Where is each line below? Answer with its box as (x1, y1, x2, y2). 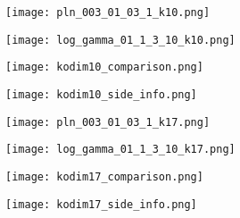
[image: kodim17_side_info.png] (5, 197, 197, 211)
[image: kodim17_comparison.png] (5, 170, 203, 183)
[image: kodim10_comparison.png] (5, 61, 203, 74)
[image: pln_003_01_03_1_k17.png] (5, 115, 211, 129)
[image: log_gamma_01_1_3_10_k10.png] (5, 33, 236, 46)
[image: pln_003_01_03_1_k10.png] (5, 6, 211, 19)
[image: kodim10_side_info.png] (5, 88, 197, 101)
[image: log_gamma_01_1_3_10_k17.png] (5, 143, 236, 156)
